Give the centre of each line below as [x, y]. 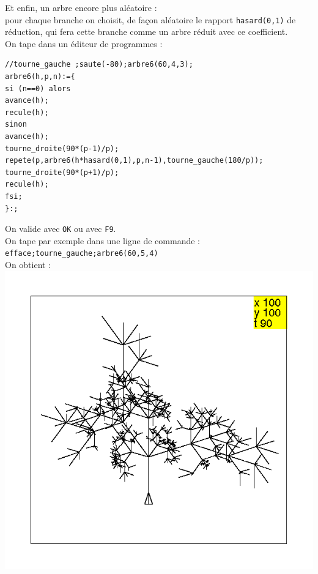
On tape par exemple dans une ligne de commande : [102, 240]
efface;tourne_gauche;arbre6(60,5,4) [82, 254]
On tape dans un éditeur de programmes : [84, 43]
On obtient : [28, 265]
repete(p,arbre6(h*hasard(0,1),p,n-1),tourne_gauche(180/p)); [134, 161]
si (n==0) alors [38, 88]
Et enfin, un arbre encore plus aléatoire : [81, 7]
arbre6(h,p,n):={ [40, 77]
